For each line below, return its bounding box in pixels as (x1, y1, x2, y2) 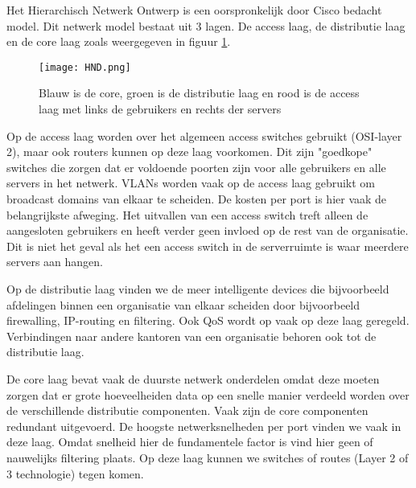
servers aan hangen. (6, 253, 104, 270)
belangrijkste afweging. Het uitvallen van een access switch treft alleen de (6, 206, 369, 223)
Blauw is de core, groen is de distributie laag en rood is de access (39, 84, 360, 101)
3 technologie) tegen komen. (6, 465, 144, 482)
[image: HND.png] (39, 61, 131, 73)
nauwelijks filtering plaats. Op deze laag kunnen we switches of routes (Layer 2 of (6, 449, 409, 465)
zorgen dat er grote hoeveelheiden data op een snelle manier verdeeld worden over (6, 386, 410, 403)
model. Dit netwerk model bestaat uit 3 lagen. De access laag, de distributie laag (6, 17, 406, 34)
